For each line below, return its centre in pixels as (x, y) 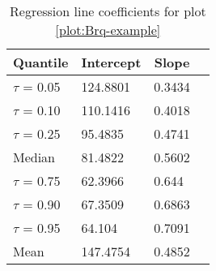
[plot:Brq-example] (108, 30)
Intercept (111, 62)
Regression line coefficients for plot (108, 11)
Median (34, 157)
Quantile (41, 62)
